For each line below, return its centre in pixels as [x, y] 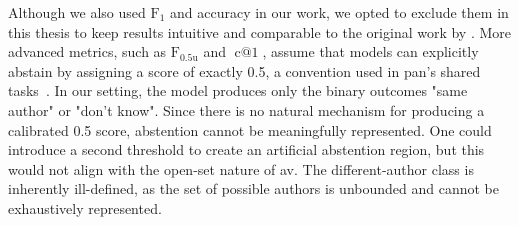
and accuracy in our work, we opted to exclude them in [339, 12]
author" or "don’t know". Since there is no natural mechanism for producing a [246, 109]
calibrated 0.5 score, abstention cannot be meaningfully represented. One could [250, 129]
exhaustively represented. [85, 207]
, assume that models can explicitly [370, 51]
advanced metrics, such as [87, 51]
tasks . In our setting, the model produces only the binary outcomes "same [238, 90]
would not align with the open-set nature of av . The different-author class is [241, 168]
